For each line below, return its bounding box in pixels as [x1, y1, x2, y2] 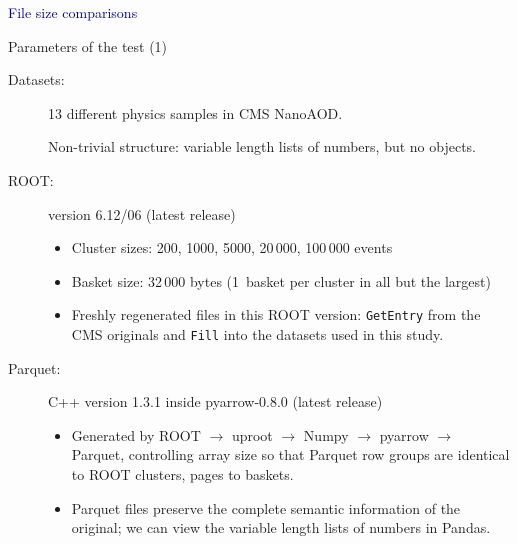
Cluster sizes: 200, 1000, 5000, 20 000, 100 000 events [71, 237, 393, 258]
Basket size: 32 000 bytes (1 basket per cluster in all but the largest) [71, 270, 491, 291]
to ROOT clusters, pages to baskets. [71, 464, 294, 485]
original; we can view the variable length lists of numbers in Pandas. [71, 517, 491, 538]
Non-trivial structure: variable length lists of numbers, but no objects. [48, 136, 477, 157]
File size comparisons [8, 2, 138, 22]
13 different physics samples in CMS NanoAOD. [48, 102, 343, 123]
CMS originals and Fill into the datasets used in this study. [71, 324, 444, 344]
